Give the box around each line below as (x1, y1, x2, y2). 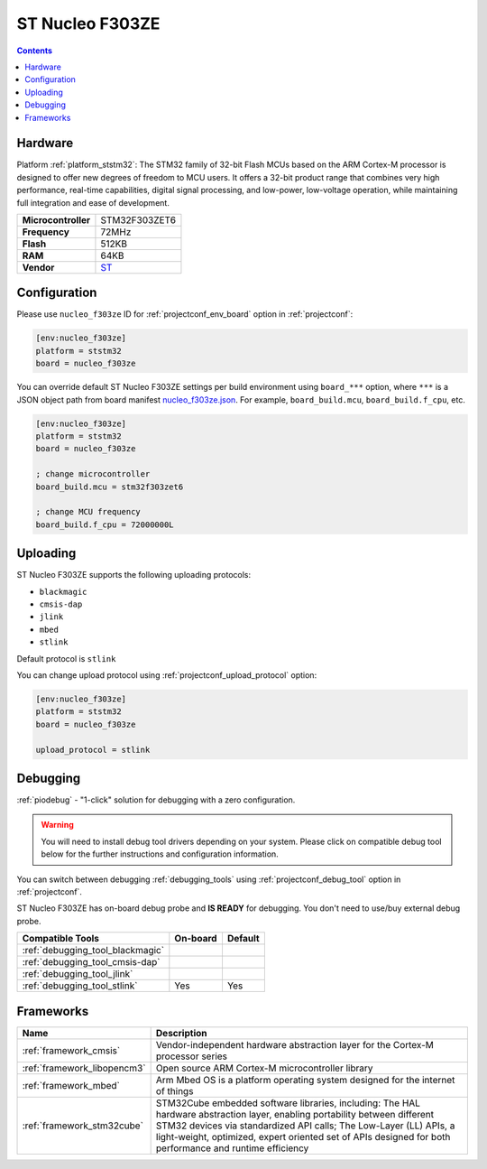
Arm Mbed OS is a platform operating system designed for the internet (155, 1073, 455, 1086)
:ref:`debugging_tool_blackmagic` (22, 944, 165, 957)
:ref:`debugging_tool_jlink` (22, 968, 133, 980)
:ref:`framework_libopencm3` (22, 1062, 146, 1074)
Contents (16, 45, 53, 56)
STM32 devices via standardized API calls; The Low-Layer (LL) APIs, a (155, 1119, 455, 1132)
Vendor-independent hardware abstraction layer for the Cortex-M (155, 1038, 435, 1051)
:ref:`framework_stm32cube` (22, 1119, 144, 1132)
